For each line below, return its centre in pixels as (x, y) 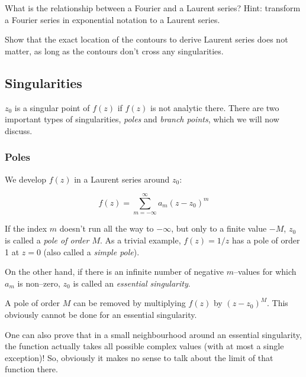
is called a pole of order (47, 240)
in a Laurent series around (122, 179)
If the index (26, 228)
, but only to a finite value (219, 228)
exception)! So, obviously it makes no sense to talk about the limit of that (139, 357)
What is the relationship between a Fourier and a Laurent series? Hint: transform (153, 8)
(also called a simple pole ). (91, 251)
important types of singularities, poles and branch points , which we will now (142, 119)
